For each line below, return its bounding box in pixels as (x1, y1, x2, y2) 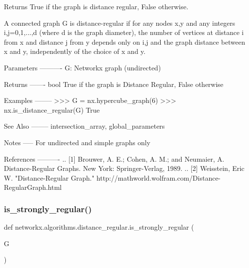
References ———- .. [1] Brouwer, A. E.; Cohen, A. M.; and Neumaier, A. (4, 153, 224, 164)
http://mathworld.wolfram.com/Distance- (96, 172, 221, 183)
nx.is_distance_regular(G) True (4, 104, 100, 115)
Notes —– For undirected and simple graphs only (4, 137, 150, 147)
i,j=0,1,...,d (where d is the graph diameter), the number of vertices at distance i (4, 27, 244, 37)
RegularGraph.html (4, 182, 62, 192)
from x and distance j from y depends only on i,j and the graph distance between (4, 36, 245, 47)
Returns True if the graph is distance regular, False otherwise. (4, 1, 188, 11)
